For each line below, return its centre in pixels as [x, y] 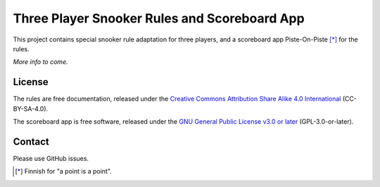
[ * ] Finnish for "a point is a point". [63, 172]
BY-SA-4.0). [31, 108]
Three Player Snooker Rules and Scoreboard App [159, 18]
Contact [31, 142]
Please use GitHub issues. [51, 158]
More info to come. [40, 62]
